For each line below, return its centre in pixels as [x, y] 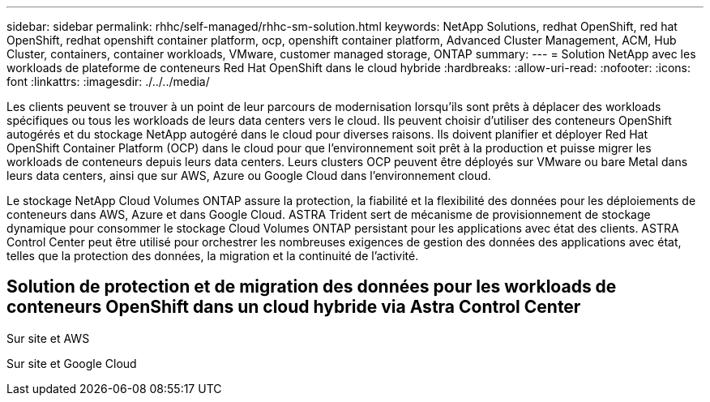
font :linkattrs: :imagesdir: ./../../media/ [108, 81]
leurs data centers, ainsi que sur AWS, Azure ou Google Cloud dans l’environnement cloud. [249, 175]
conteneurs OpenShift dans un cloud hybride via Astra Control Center [294, 307]
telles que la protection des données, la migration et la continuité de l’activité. [213, 256]
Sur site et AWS [48, 338]
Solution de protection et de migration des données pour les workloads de [312, 287]
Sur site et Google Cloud [72, 363]
